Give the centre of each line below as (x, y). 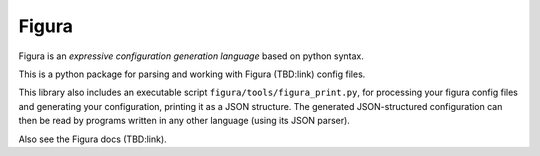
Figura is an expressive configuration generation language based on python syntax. (191, 56)
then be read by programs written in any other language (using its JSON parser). (184, 121)
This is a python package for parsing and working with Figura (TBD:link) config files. (192, 74)
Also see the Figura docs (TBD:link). (92, 139)
